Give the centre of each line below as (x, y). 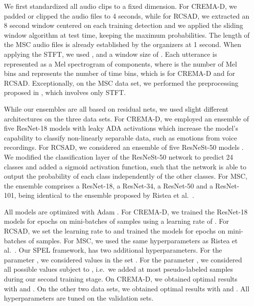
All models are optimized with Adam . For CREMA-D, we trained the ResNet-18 (126, 211)
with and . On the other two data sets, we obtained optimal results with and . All (127, 288)
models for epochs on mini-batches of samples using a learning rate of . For (116, 221)
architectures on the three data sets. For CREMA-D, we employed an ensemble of (127, 118)
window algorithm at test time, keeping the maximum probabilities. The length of (127, 35)
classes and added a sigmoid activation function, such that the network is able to (125, 166)
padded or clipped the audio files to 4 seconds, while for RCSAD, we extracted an (127, 15)
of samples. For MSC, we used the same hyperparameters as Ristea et (133, 240)
